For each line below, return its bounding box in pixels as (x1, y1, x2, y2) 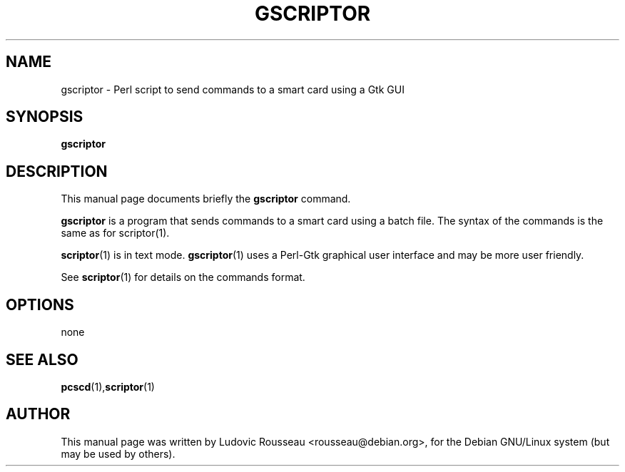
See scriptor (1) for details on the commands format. (61, 271, 305, 284)
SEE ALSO (6, 350, 78, 369)
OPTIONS (6, 295, 74, 314)
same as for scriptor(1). (61, 227, 170, 240)
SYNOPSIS (6, 108, 83, 126)
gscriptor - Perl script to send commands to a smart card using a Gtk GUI (61, 83, 405, 96)
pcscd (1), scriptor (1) (61, 380, 155, 393)
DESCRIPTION (6, 162, 108, 180)
